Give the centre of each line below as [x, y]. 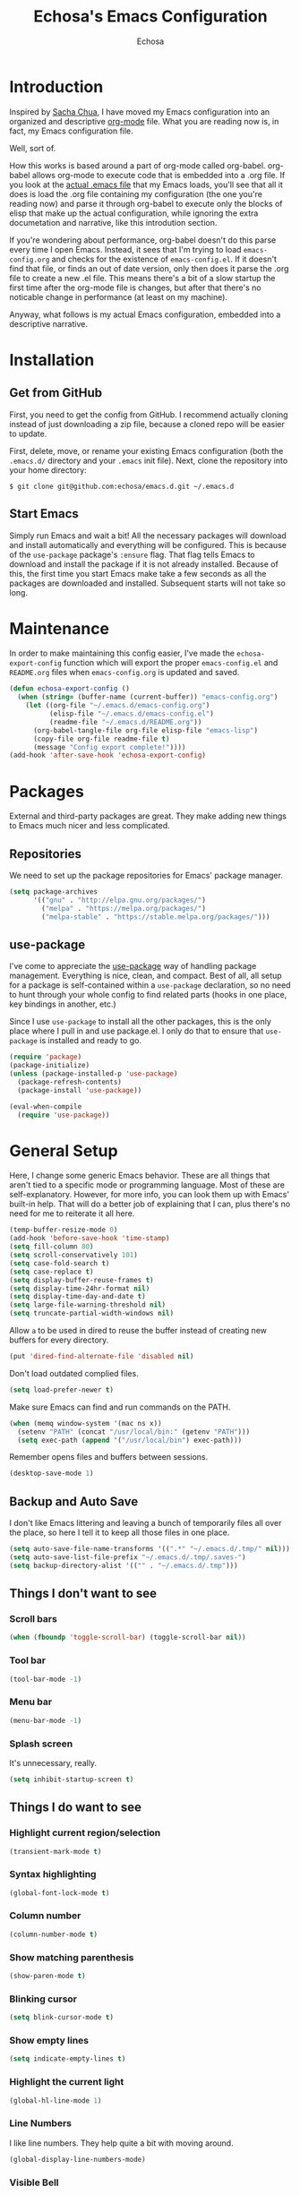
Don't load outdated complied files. [74, 1373]
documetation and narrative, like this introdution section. [113, 222]
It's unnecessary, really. [53, 1762]
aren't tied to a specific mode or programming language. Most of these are [147, 1185]
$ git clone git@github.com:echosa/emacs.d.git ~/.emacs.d [122, 486]
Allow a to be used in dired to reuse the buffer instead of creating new [138, 1331]
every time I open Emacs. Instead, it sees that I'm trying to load [125, 249]
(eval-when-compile [46, 1106]
